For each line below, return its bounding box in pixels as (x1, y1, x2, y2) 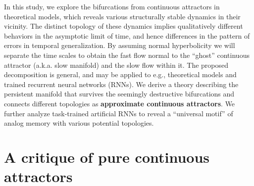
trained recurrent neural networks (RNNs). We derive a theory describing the (4, 79, 239, 89)
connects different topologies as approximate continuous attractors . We (4, 98, 235, 108)
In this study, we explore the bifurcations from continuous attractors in (4, 1, 220, 11)
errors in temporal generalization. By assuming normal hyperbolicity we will (4, 40, 235, 50)
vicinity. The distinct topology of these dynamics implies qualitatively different (4, 21, 243, 31)
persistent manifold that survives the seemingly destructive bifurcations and (4, 89, 235, 99)
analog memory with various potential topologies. (4, 118, 154, 128)
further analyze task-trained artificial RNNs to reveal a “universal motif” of (4, 108, 233, 118)
